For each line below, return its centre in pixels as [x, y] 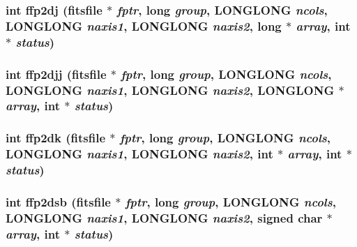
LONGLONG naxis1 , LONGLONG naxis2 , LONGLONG [170, 90]
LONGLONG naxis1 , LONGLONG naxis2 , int [139, 154]
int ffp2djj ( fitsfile [56, 74]
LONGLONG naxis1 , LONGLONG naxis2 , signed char [164, 217]
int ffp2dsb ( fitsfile [58, 201]
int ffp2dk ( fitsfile [56, 138]
